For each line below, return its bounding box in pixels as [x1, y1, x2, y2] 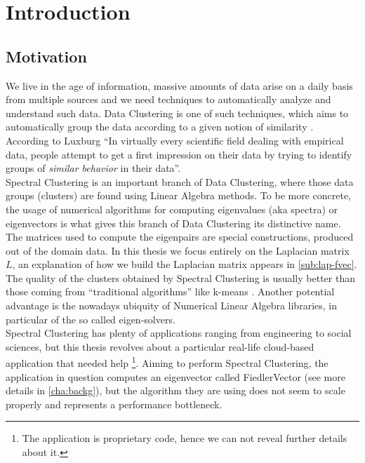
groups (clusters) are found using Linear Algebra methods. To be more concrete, [6, 188, 352, 203]
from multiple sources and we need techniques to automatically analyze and [6, 92, 331, 107]
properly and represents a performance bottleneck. [6, 396, 223, 411]
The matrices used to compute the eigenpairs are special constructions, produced [6, 229, 354, 244]
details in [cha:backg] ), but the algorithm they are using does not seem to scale [6, 383, 345, 398]
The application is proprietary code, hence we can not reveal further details [22, 431, 347, 445]
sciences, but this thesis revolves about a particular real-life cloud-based [6, 339, 314, 354]
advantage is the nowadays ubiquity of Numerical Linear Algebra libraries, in [6, 298, 337, 313]
